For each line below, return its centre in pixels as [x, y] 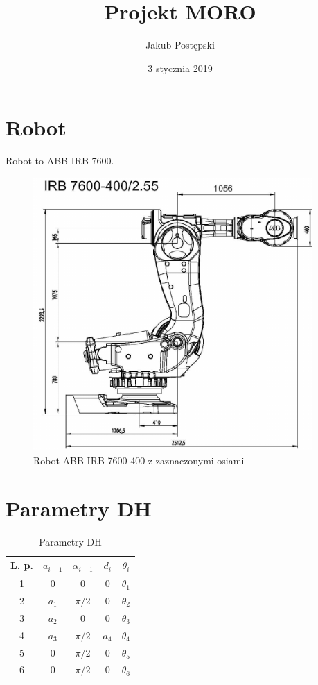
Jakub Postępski [180, 45]
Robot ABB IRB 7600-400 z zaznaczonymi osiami [139, 460]
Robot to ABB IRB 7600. [60, 161]
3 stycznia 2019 [180, 68]
